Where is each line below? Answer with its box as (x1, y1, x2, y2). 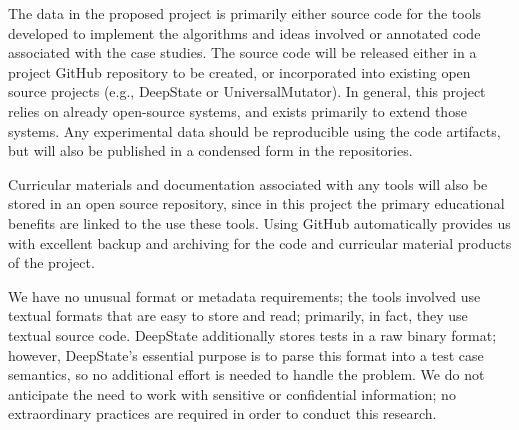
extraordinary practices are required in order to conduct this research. (8, 403, 437, 424)
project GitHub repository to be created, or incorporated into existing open (8, 61, 471, 82)
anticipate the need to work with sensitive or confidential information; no (8, 383, 456, 404)
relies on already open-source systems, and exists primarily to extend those (8, 100, 467, 121)
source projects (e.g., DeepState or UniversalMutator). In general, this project (8, 81, 486, 102)
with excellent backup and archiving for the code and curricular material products (8, 232, 512, 253)
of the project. (8, 252, 95, 273)
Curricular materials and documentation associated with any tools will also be (8, 173, 488, 194)
